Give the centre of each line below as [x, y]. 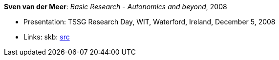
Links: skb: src [47, 37]
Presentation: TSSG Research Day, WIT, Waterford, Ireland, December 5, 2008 [150, 22]
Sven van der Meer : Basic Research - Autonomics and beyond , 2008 [116, 7]
